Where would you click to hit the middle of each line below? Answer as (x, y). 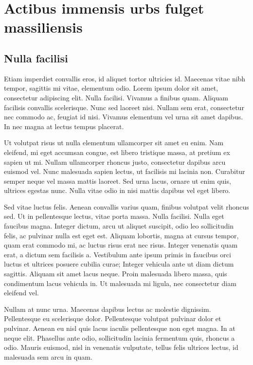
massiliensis (43, 27)
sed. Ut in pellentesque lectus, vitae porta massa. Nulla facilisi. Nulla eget (114, 216)
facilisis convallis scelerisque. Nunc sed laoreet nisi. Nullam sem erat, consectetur (124, 107)
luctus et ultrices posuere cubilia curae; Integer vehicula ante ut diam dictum (119, 264)
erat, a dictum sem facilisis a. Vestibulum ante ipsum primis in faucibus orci (117, 254)
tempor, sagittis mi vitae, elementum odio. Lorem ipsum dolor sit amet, (111, 88)
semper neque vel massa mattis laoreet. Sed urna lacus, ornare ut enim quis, (117, 181)
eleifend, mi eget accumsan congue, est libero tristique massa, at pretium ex (117, 152)
